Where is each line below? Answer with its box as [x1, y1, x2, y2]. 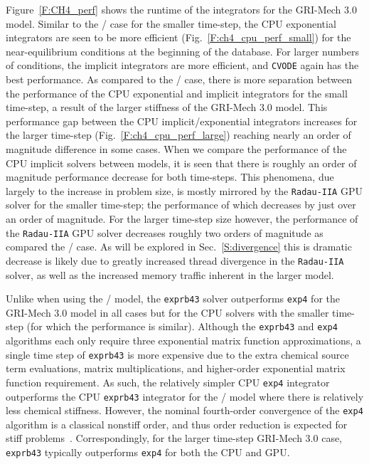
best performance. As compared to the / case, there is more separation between [6, 72, 353, 87]
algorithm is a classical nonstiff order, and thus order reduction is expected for [6, 416, 348, 431]
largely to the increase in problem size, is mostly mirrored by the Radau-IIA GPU [6, 183, 363, 198]
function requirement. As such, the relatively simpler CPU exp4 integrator [6, 374, 330, 389]
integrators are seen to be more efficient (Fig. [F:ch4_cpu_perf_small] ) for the [6, 30, 351, 45]
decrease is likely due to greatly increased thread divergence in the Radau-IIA [6, 253, 344, 268]
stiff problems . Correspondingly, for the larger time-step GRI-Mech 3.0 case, [6, 431, 343, 445]
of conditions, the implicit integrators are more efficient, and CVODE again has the [6, 58, 359, 73]
